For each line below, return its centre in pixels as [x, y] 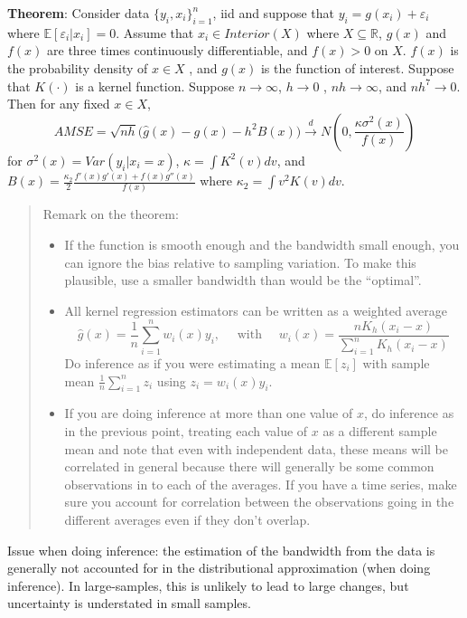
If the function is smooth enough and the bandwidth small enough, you [262, 245]
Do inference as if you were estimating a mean [192, 362]
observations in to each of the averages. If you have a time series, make [261, 484]
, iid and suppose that [273, 13]
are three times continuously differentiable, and [177, 50]
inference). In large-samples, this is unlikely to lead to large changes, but [208, 585]
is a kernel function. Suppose [155, 86]
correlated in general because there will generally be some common [249, 466]
